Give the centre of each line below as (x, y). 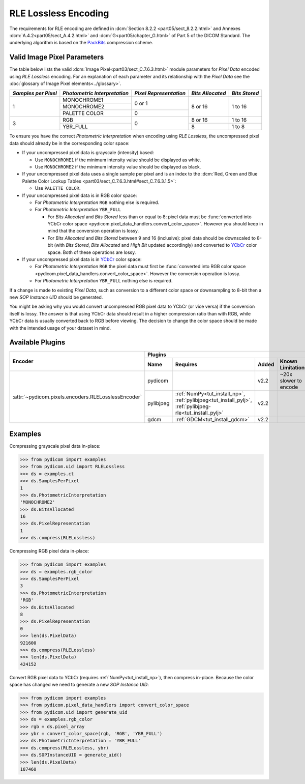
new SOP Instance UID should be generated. (56, 297)
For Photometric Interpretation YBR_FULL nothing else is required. (104, 281)
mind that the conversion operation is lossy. (93, 231)
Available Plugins (37, 343)
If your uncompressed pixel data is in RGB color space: (80, 195)
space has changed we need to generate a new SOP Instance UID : (79, 685)
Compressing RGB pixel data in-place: (49, 551)
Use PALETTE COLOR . (58, 188)
